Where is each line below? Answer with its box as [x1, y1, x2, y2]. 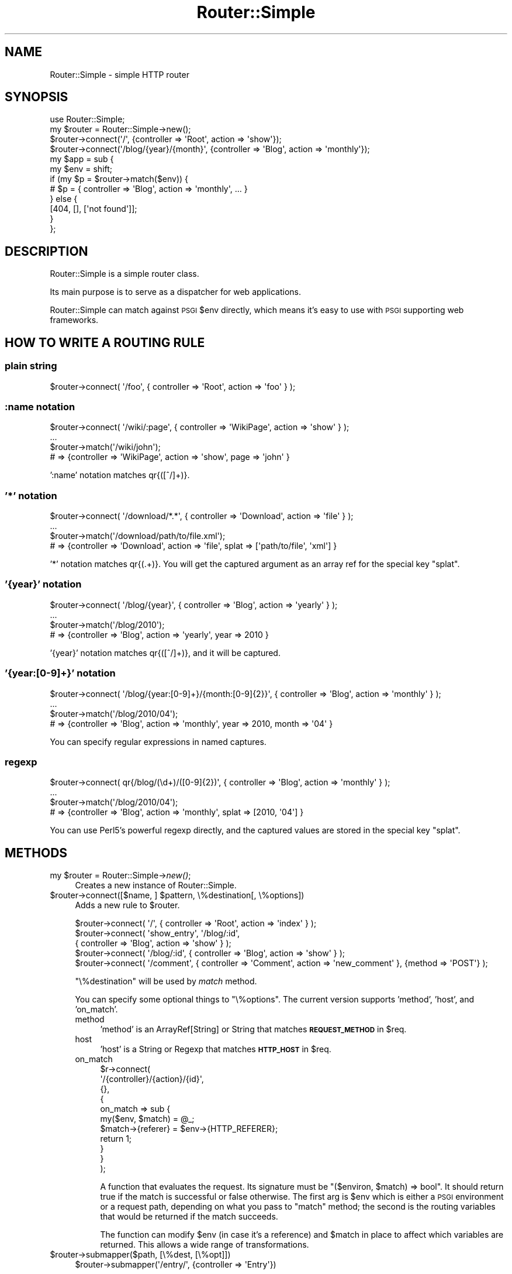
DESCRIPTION [5, 243, 88, 259]
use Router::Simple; [50, 114, 125, 125]
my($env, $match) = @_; [100, 1114, 195, 1124]
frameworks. [50, 315, 99, 325]
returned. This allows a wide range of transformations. [100, 1239, 309, 1250]
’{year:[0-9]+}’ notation [5, 667, 116, 679]
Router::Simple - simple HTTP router [50, 69, 189, 80]
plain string [5, 360, 57, 372]
